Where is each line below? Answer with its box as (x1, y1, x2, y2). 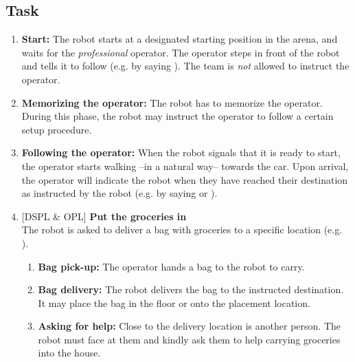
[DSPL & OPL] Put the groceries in (21, 209, 187, 223)
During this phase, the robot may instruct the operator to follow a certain (21, 109, 334, 123)
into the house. (38, 345, 101, 360)
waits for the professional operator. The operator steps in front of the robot (21, 45, 340, 59)
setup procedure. (21, 122, 92, 136)
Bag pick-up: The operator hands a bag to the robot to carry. (38, 259, 305, 273)
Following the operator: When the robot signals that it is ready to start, (21, 145, 341, 160)
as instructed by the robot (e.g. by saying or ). (21, 186, 218, 200)
